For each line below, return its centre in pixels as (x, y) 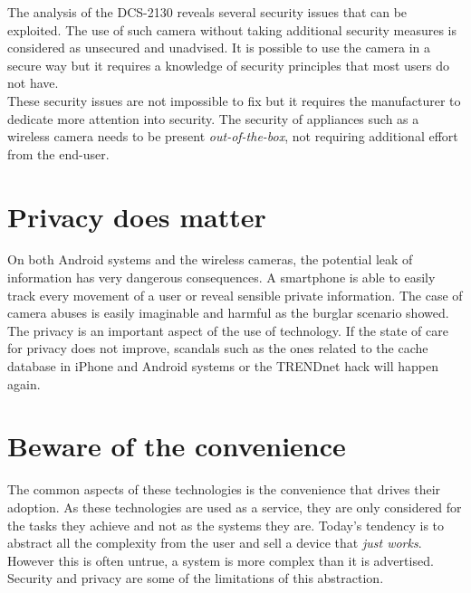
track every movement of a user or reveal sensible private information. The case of (235, 295)
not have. (33, 83)
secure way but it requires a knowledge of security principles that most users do (229, 65)
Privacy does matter (137, 216)
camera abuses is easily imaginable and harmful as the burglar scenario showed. (228, 313)
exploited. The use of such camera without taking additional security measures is (232, 29)
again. (24, 383)
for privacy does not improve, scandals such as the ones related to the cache (218, 348)
